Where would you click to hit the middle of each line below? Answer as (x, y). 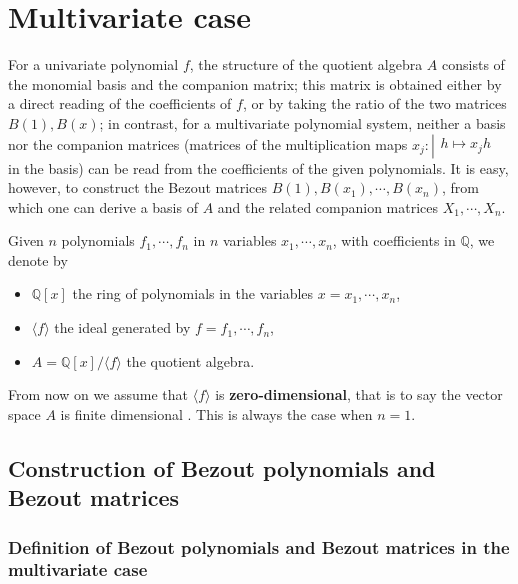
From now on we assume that (98, 394)
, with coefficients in (394, 240)
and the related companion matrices (328, 206)
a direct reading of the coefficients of (120, 103)
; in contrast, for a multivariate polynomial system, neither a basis (302, 122)
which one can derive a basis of (103, 206)
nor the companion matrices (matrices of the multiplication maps (208, 143)
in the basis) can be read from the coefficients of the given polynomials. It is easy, (258, 167)
